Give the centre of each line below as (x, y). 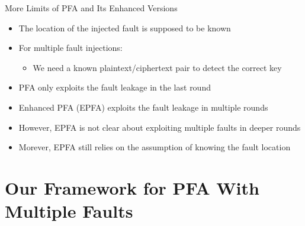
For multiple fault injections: (70, 48)
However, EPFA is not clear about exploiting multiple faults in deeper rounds (160, 127)
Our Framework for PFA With (132, 187)
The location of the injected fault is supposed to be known (125, 28)
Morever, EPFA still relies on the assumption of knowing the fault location (155, 147)
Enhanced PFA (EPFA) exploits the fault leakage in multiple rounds (143, 107)
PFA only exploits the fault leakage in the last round (115, 87)
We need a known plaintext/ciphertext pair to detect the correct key (157, 67)
